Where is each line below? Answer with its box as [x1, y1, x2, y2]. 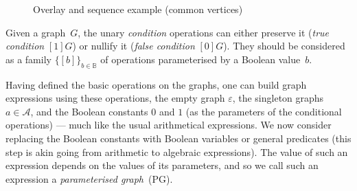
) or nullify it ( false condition [72, 38, 195, 53]
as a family [5, 52, 51, 66]
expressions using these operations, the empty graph [5, 91, 225, 105]
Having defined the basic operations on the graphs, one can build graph [5, 77, 307, 91]
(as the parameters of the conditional [185, 104, 342, 118]
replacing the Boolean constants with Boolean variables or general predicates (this [5, 131, 352, 145]
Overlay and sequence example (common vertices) [33, 2, 243, 16]
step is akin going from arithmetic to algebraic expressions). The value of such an [5, 144, 348, 159]
